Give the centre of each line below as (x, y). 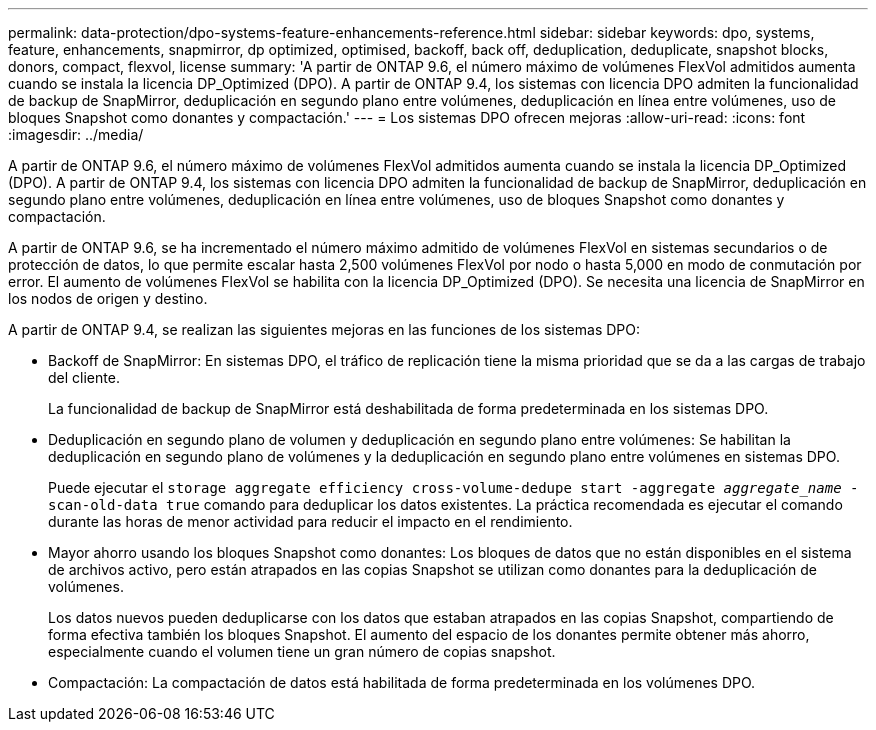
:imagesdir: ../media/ (76, 134)
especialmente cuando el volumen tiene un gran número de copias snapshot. (302, 651)
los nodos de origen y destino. (108, 298)
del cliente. (84, 377)
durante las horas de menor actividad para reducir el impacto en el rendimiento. (310, 521)
